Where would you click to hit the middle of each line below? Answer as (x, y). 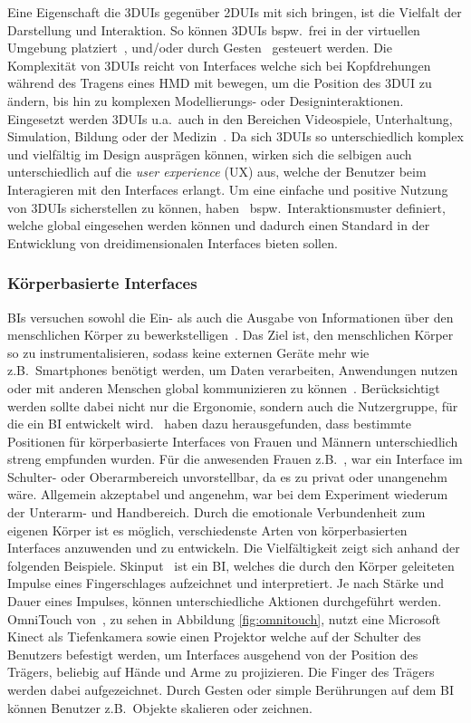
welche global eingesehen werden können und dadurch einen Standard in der (219, 225)
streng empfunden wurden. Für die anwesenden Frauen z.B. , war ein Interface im (235, 459)
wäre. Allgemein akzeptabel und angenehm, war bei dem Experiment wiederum (228, 494)
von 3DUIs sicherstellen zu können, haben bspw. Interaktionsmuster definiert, (226, 207)
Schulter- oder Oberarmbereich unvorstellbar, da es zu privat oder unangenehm (227, 476)
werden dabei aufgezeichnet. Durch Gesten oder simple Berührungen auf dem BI (231, 689)
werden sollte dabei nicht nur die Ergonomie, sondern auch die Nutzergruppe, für (233, 405)
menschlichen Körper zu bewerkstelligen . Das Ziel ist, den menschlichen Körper (231, 335)
